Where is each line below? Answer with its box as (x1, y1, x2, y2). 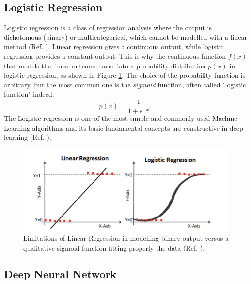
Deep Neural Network (4, 266, 117, 281)
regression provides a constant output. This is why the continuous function (4, 50, 226, 61)
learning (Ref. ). (4, 132, 51, 142)
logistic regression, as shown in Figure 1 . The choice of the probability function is (4, 70, 246, 80)
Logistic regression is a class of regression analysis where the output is (4, 22, 212, 33)
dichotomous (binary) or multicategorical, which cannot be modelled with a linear (4, 32, 247, 42)
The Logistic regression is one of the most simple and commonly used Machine (4, 113, 237, 123)
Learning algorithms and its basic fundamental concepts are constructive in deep (4, 122, 243, 133)
